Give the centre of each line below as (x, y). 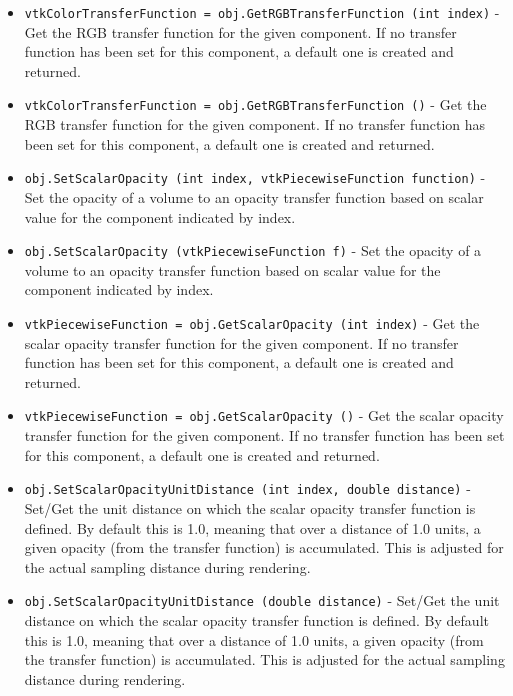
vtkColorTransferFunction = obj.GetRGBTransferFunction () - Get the (255, 104)
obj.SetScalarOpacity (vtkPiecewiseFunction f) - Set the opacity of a (253, 250)
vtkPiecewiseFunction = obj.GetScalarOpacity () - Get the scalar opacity (264, 415)
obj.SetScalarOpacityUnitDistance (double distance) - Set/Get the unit (262, 600)
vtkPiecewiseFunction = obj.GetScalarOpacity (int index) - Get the (252, 322)
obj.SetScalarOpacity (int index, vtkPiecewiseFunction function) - (255, 177)
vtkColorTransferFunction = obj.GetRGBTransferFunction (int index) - (262, 12)
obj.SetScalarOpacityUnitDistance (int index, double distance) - (247, 488)
